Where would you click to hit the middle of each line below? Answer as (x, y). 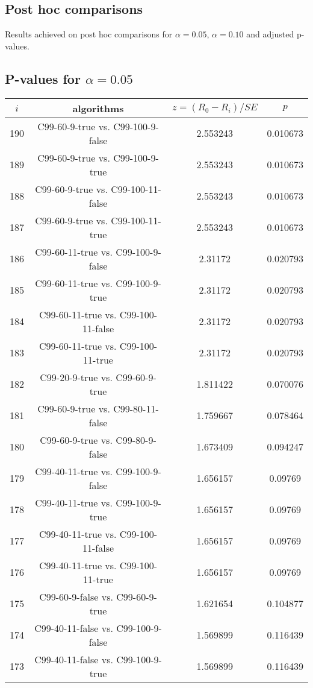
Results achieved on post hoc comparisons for (89, 34)
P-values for (43, 78)
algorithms (98, 108)
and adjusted (270, 34)
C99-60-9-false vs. (76, 596)
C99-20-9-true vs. (76, 377)
